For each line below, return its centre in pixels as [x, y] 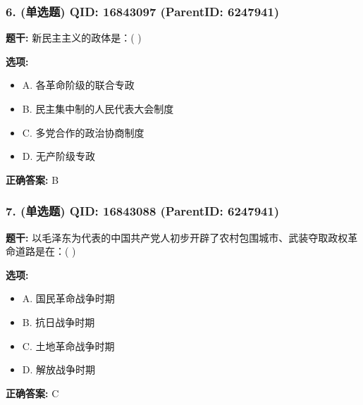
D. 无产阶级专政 [59, 156]
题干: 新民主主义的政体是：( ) [74, 38]
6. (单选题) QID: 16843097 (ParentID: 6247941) [143, 11]
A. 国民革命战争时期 [68, 298]
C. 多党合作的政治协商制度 [83, 132]
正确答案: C [32, 393]
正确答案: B [32, 179]
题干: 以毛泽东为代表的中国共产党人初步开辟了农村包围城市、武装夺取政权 [177, 237]
